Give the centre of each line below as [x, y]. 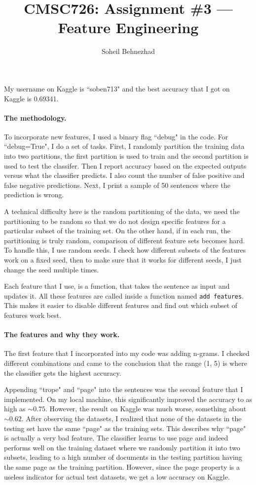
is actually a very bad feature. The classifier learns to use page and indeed [116, 438]
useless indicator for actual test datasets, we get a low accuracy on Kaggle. [117, 476]
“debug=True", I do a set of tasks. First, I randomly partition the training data [124, 146]
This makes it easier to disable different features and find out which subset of [121, 305]
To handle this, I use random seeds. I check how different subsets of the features [125, 250]
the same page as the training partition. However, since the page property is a [122, 466]
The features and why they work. [62, 334]
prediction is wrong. [34, 195]
